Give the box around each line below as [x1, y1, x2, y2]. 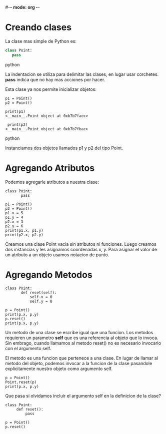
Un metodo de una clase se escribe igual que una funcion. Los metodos [5, 329, 153, 335]
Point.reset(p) [5, 380, 37, 385]
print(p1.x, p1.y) [5, 228, 43, 233]
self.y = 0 [29, 299, 52, 304]
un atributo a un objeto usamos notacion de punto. [5, 252, 109, 258]
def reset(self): [20, 290, 57, 295]
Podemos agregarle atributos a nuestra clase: [5, 179, 99, 185]
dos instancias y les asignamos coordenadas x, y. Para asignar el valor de [5, 246, 157, 252]
